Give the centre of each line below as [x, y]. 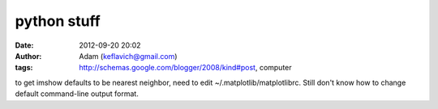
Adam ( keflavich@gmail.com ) [128, 56]
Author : [28, 56]
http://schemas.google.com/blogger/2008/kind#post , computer [185, 68]
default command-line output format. [77, 94]
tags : [24, 68]
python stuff [58, 21]
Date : [24, 45]
